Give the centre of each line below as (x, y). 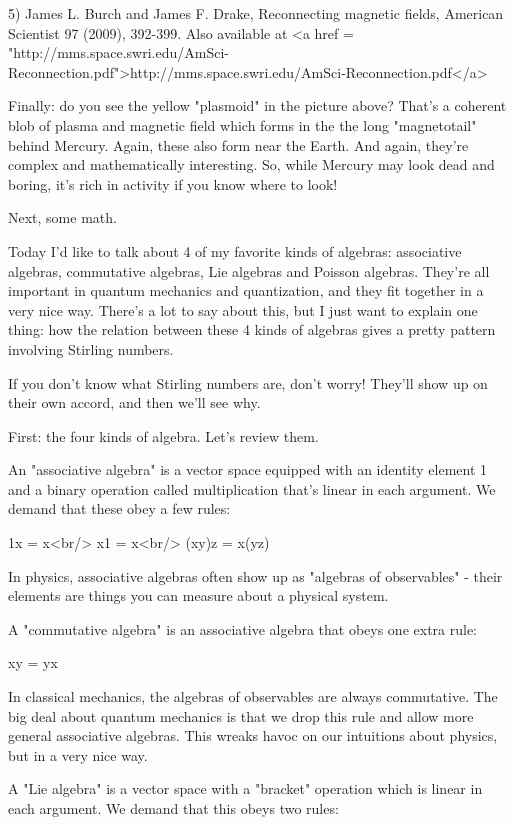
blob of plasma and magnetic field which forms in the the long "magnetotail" (242, 124)
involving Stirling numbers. (91, 348)
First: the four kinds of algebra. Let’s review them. (163, 435)
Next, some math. (62, 217)
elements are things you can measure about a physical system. (198, 595)
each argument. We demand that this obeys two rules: (173, 808)
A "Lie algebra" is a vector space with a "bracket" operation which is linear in (245, 788)
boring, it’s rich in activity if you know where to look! (173, 183)
